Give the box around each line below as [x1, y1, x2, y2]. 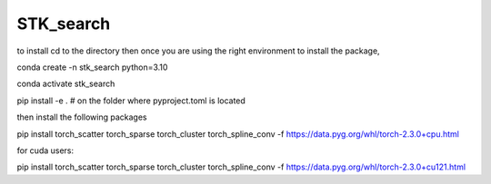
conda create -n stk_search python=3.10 [16, 62, 168, 73]
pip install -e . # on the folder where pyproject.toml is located [16, 95, 245, 106]
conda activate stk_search [16, 78, 115, 90]
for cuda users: [16, 145, 75, 156]
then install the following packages [16, 111, 147, 122]
